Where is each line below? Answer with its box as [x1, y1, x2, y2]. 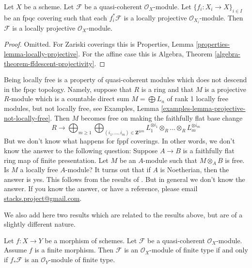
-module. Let [153, 1, 191, 11]
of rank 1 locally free [167, 93, 229, 104]
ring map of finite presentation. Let [4, 155, 109, 165]
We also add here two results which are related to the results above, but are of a [4, 209, 243, 219]
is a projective [205, 84, 246, 94]
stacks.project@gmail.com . [4, 193, 82, 203]
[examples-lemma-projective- [161, 103, 246, 113]
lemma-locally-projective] [4, 49, 79, 59]
